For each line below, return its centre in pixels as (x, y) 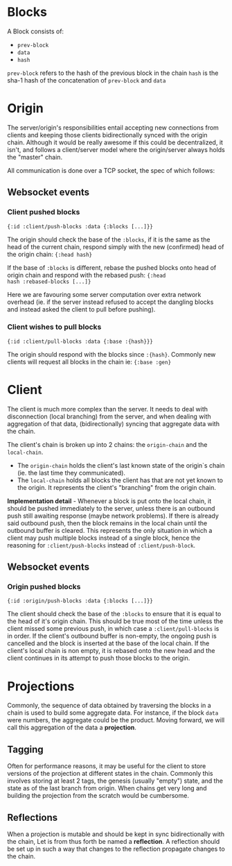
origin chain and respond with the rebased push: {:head (87, 275)
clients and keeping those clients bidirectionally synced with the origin (107, 135)
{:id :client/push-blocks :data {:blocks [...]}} (80, 226)
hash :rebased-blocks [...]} (49, 282)
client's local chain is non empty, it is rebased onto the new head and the (111, 651)
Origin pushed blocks (44, 587)
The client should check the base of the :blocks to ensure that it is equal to (114, 614)
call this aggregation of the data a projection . (72, 728)
